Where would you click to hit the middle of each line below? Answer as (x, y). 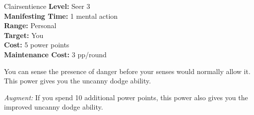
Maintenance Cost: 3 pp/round (55, 54)
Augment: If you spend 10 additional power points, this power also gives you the (126, 97)
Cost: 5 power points (37, 45)
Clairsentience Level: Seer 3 (47, 6)
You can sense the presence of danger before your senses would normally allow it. (127, 71)
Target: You (24, 35)
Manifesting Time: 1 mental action (61, 16)
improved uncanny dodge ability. (54, 107)
